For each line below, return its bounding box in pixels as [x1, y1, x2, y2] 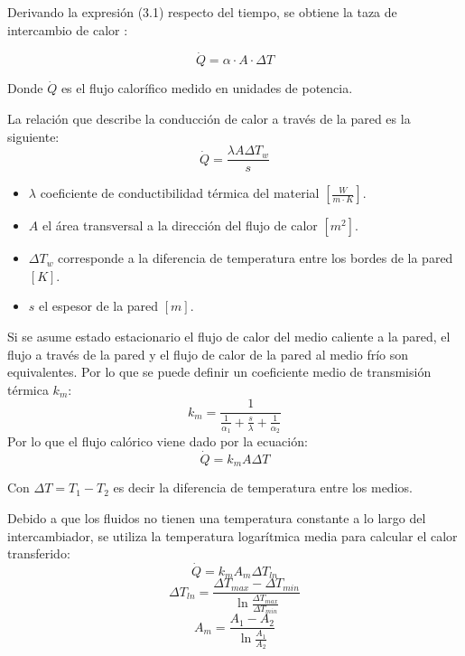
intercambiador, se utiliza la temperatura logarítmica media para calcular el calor [7, 526, 458, 545]
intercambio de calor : [7, 20, 128, 39]
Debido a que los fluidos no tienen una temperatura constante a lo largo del [7, 508, 426, 527]
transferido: [7, 544, 70, 563]
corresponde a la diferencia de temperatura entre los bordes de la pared [58, 248, 453, 267]
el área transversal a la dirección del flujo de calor [42, 216, 318, 235]
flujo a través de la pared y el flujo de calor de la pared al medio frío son [7, 344, 409, 363]
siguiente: [7, 127, 60, 145]
